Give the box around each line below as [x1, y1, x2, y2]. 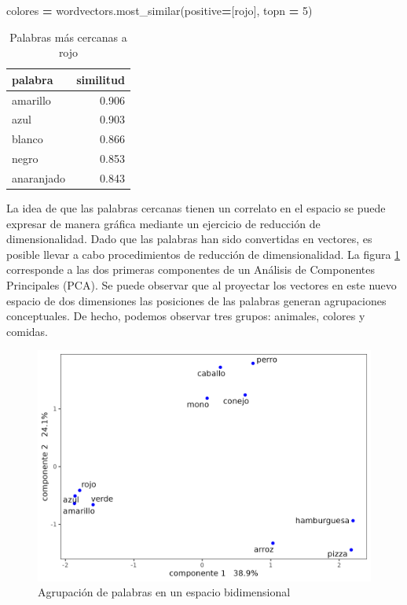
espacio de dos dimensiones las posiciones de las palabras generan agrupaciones [6, 292, 387, 308]
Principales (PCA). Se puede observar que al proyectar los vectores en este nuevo [6, 277, 397, 293]
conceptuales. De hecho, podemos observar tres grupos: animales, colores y [6, 308, 365, 324]
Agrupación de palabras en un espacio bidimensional [38, 584, 291, 600]
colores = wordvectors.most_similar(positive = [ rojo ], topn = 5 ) [6, 2, 313, 18]
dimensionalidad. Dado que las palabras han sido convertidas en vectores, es [6, 231, 372, 247]
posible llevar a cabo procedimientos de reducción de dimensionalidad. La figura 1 [6, 245, 401, 262]
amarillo [12, 91, 51, 108]
